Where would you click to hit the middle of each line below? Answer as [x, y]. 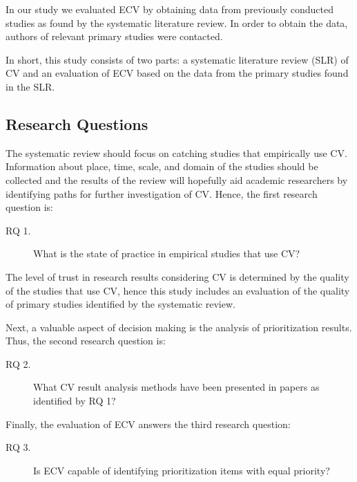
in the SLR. [30, 86]
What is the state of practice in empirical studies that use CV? [167, 253]
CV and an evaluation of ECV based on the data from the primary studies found [177, 73]
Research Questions [77, 123]
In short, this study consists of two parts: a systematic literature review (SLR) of [177, 59]
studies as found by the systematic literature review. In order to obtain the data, [177, 22]
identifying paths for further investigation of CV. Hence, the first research [162, 193]
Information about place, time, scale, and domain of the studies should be [162, 166]
